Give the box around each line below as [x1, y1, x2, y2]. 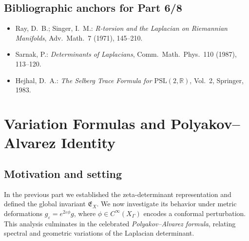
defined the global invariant [4, 198, 86, 209]
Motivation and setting [4, 166, 122, 181]
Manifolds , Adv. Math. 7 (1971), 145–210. [15, 32, 143, 43]
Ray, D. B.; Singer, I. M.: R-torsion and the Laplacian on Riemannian [15, 23, 228, 33]
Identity [61, 132, 116, 153]
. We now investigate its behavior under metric [96, 198, 237, 209]
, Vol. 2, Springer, [190, 75, 244, 85]
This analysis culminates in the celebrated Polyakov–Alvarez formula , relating [4, 218, 236, 228]
